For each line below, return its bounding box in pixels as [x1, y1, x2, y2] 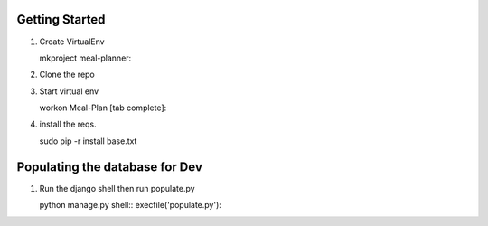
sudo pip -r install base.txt [39, 136, 137, 146]
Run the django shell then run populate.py [39, 183, 195, 193]
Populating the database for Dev [16, 159, 202, 174]
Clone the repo [39, 69, 95, 80]
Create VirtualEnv [39, 36, 105, 47]
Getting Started [16, 12, 106, 27]
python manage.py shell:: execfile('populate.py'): [39, 200, 221, 211]
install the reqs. [39, 118, 97, 130]
